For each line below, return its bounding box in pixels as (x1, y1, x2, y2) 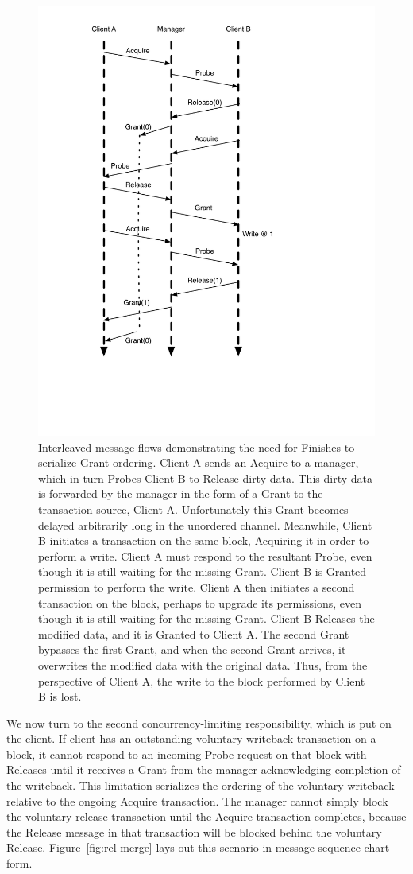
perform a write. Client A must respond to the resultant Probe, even (38, 547, 372, 564)
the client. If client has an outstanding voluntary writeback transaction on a (6, 730, 376, 747)
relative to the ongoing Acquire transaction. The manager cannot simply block (6, 792, 388, 809)
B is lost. (38, 688, 82, 705)
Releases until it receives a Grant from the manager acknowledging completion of (6, 761, 401, 778)
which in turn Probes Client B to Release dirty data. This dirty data (38, 469, 372, 486)
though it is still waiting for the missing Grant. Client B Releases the (38, 610, 375, 627)
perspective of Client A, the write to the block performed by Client (38, 672, 365, 689)
